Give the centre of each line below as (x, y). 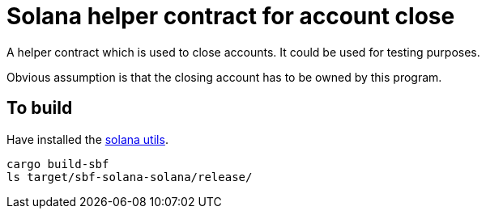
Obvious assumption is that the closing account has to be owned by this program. (224, 77)
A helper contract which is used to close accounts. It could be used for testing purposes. (243, 52)
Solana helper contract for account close (231, 16)
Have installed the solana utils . (87, 139)
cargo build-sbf (58, 164)
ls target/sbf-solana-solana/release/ (130, 177)
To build (40, 108)
